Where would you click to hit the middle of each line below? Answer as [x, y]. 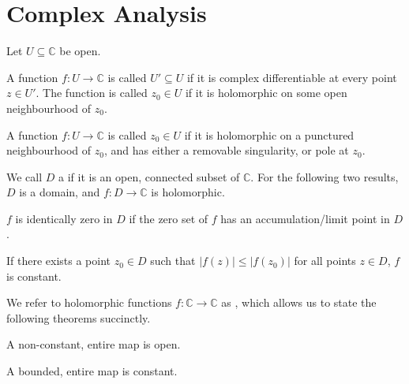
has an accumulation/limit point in [305, 218]
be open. [80, 51]
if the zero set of [169, 218]
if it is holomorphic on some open [266, 93]
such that [173, 261]
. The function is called [92, 93]
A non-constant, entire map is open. [94, 344]
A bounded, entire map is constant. [92, 371]
